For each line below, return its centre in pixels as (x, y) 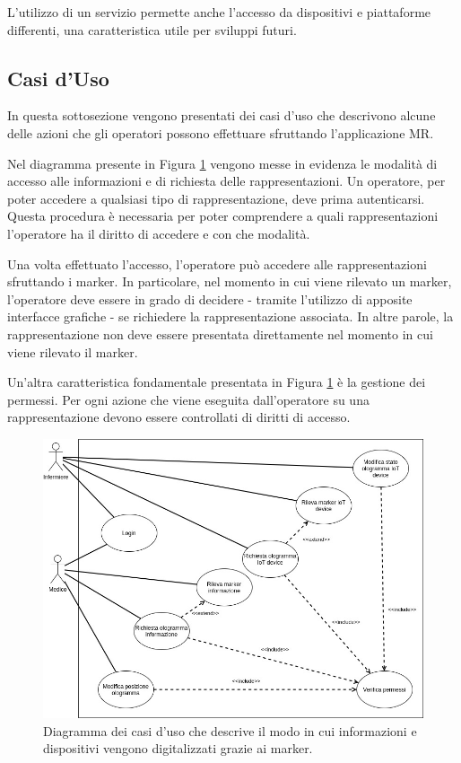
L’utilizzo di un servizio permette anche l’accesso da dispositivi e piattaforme (219, 12)
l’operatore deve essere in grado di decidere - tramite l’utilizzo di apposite (210, 298)
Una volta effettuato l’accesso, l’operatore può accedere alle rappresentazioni (217, 263)
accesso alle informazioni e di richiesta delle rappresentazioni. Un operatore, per (226, 181)
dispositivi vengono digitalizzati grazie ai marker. (178, 748)
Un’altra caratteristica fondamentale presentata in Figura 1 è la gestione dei (217, 382)
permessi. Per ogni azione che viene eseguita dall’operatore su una (188, 399)
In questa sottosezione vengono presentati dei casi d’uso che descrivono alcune (222, 115)
